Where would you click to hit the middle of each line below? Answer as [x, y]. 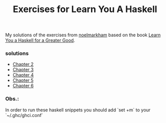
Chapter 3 [23, 70]
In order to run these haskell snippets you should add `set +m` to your [78, 110]
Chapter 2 [23, 65]
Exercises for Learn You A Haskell [85, 9]
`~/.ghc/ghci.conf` [24, 115]
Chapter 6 [23, 86]
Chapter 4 [23, 75]
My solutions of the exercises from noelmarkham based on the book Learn [83, 35]
